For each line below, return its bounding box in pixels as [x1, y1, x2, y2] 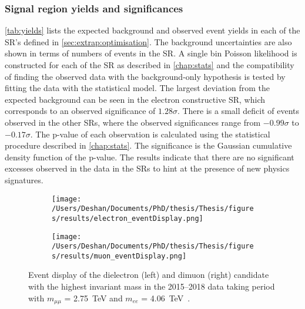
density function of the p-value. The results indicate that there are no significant [5, 150, 294, 163]
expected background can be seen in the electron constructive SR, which [5, 93, 266, 105]
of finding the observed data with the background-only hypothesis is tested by [5, 70, 286, 82]
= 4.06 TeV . [141, 291, 190, 304]
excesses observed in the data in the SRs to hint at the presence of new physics [5, 162, 290, 174]
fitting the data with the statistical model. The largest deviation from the [5, 82, 270, 94]
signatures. [5, 173, 43, 186]
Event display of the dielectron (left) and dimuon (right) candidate [28, 268, 269, 281]
